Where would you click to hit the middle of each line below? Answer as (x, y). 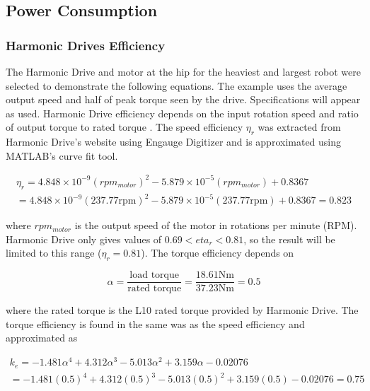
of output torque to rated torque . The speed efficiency (125, 127)
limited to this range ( (54, 253)
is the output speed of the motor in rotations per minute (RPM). (216, 225)
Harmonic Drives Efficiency (86, 45)
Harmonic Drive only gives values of (84, 239)
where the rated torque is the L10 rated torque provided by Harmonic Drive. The (182, 310)
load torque (154, 275)
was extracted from (299, 127)
